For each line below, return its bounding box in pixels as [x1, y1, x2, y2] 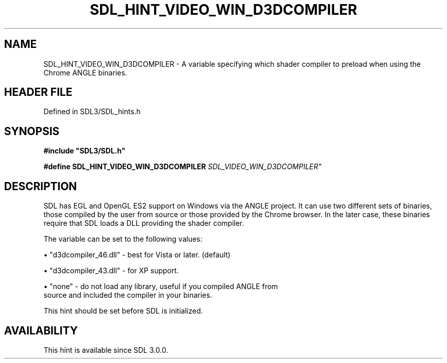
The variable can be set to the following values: [43, 235, 203, 244]
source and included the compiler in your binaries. [43, 291, 212, 300]
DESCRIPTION [4, 179, 77, 193]
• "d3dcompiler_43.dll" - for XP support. [43, 266, 179, 275]
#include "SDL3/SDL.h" [43, 146, 126, 155]
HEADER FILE [4, 86, 72, 99]
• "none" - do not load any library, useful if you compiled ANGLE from [43, 282, 278, 291]
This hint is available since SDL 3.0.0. [43, 345, 168, 354]
